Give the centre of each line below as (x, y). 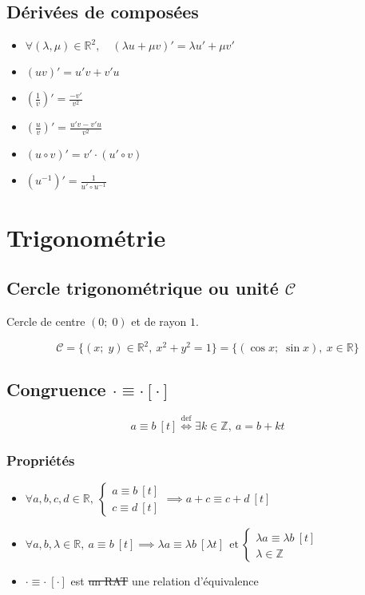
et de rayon (159, 321)
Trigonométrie (86, 237)
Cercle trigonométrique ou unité (143, 288)
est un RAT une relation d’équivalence (165, 581)
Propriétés (41, 460)
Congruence (56, 389)
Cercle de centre (46, 321)
